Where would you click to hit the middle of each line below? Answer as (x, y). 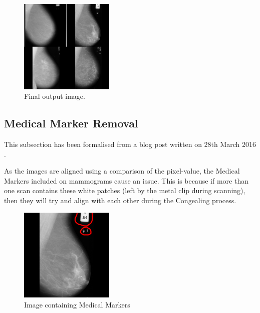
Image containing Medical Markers (77, 304)
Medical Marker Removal (71, 123)
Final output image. (55, 96)
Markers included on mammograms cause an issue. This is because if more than (126, 180)
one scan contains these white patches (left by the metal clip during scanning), (125, 190)
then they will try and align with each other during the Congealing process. (120, 200)
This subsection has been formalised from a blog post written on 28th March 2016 (130, 144)
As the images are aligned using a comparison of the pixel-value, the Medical (122, 171)
